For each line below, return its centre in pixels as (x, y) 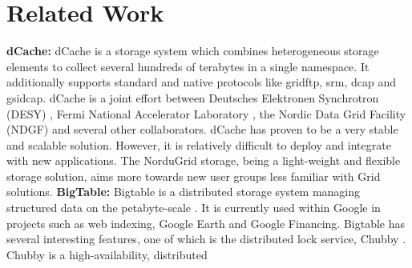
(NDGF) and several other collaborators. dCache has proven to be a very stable (202, 129)
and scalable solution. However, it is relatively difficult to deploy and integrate (199, 144)
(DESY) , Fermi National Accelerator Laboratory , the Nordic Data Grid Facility (206, 113)
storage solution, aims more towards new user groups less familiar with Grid (194, 176)
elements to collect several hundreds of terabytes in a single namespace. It (188, 66)
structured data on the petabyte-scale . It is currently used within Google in (194, 208)
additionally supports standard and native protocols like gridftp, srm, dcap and (202, 82)
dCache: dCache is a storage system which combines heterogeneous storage (193, 51)
